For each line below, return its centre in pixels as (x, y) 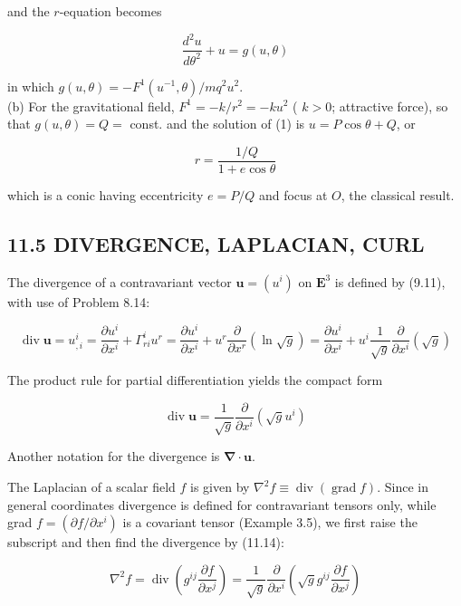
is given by (220, 487)
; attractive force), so (390, 106)
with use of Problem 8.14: (79, 301)
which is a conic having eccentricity (106, 194)
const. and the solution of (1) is (217, 124)
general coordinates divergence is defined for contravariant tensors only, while (222, 504)
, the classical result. (398, 194)
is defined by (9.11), (390, 281)
